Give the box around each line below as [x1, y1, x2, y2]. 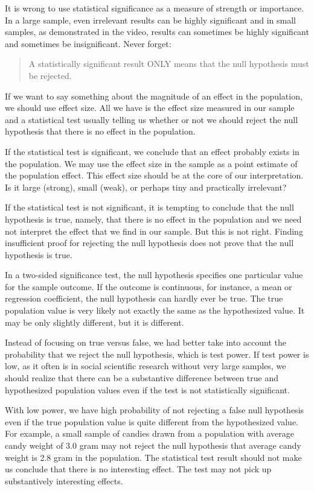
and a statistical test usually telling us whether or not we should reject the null [5, 113, 298, 125]
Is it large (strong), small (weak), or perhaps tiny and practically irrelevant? [5, 180, 287, 193]
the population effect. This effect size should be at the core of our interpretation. [5, 169, 304, 182]
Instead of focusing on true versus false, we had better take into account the [5, 336, 286, 349]
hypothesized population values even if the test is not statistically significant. [5, 383, 290, 396]
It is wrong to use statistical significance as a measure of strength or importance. [5, 2, 304, 14]
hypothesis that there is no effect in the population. [5, 125, 196, 138]
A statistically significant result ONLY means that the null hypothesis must [28, 57, 309, 70]
